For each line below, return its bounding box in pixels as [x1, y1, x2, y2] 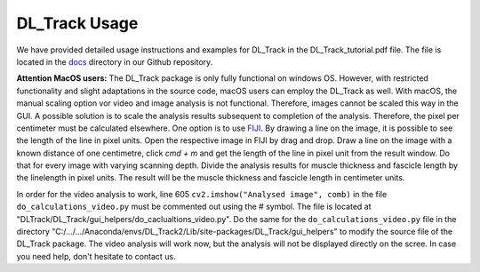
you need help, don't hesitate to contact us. [16, 251, 177, 261]
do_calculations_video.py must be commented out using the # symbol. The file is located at [16, 201, 372, 212]
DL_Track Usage [16, 13, 139, 33]
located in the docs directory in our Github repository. [16, 56, 213, 67]
